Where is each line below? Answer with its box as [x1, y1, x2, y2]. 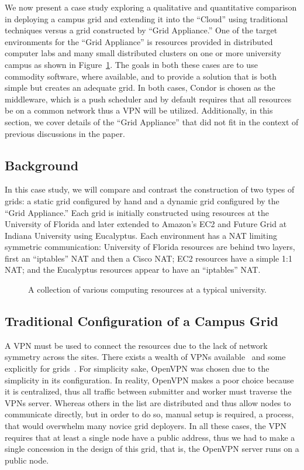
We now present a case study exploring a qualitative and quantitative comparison [5, 1, 297, 13]
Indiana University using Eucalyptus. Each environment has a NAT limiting [5, 229, 277, 241]
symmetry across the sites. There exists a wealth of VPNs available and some [5, 351, 286, 363]
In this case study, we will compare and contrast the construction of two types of [5, 183, 295, 195]
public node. [5, 454, 49, 466]
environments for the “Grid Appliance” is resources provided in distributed [5, 35, 273, 47]
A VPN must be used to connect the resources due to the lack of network [5, 339, 268, 351]
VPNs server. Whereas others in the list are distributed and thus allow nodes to [5, 396, 291, 409]
